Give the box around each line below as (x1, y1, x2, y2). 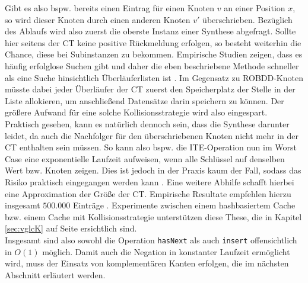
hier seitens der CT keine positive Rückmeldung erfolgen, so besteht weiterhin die (5, 36, 301, 49)
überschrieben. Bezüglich (202, 13, 293, 25)
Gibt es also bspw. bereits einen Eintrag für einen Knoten (5, 2, 215, 14)
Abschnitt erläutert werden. (5, 268, 106, 281)
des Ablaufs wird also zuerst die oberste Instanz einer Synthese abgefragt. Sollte (5, 25, 296, 37)
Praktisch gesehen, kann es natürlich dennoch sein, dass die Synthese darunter (5, 117, 290, 130)
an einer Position (224, 2, 285, 14)
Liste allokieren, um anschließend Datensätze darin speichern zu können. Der (5, 94, 284, 107)
